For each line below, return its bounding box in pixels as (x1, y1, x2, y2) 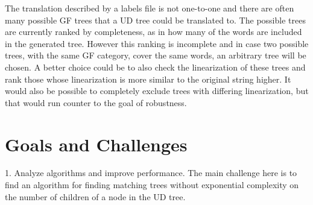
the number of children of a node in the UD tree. (5, 190, 186, 203)
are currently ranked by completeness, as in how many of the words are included (5, 25, 302, 38)
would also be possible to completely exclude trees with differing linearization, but (5, 84, 309, 97)
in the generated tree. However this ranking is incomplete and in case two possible (5, 37, 309, 49)
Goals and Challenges (5, 131, 188, 156)
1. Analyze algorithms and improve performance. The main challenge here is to (5, 166, 297, 179)
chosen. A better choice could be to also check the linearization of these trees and (5, 60, 306, 73)
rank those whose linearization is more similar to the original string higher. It (5, 72, 291, 85)
